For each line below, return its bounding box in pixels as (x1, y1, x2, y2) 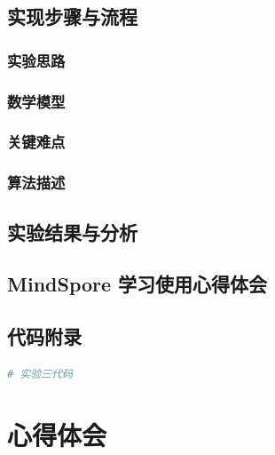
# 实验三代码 (7, 367, 73, 380)
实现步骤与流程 (7, 3, 137, 30)
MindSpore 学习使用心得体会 (7, 270, 268, 298)
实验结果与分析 (7, 218, 137, 245)
